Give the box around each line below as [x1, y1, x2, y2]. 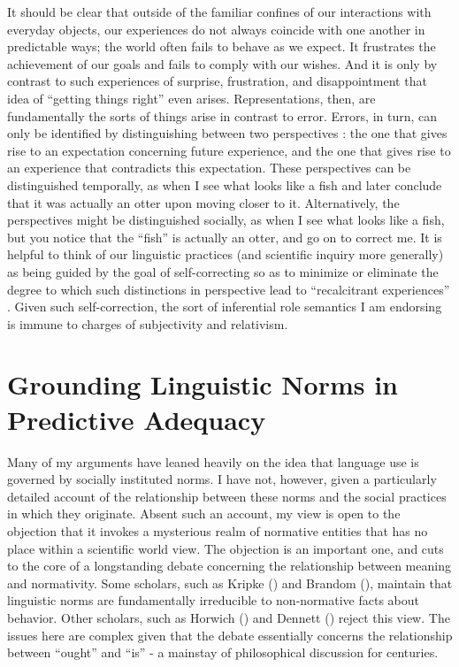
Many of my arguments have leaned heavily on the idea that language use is [7, 452, 419, 471]
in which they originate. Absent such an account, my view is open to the [7, 504, 401, 523]
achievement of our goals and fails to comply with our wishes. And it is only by [7, 54, 438, 73]
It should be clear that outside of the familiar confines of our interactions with [7, 3, 432, 20]
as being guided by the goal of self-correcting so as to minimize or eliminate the [7, 262, 439, 280]
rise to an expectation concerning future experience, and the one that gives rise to [7, 141, 451, 159]
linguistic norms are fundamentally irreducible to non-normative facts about [7, 591, 419, 609]
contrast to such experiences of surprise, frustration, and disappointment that [7, 72, 427, 90]
